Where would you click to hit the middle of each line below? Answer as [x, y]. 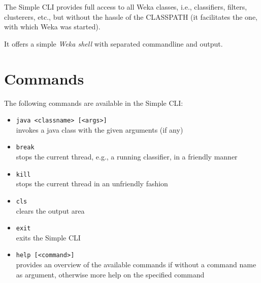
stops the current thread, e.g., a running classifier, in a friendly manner [127, 156]
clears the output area [50, 210]
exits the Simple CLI [48, 237]
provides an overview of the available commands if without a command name [136, 264]
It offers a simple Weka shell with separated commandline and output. [113, 43]
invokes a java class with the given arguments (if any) [100, 129]
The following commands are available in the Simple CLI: [94, 103]
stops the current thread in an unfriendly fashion [92, 184]
